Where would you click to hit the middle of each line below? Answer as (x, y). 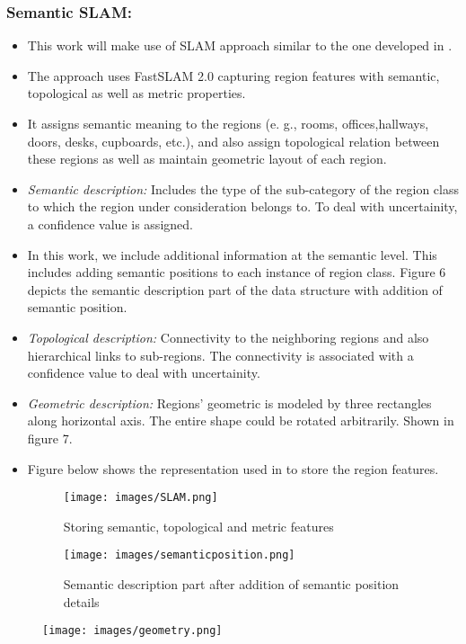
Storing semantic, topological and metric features (198, 526)
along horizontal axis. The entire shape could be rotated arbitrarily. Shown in (241, 420)
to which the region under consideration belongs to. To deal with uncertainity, (242, 206)
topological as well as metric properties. (136, 93)
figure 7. (50, 438)
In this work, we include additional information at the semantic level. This (232, 254)
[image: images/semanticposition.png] (179, 555)
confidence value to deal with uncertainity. (144, 373)
